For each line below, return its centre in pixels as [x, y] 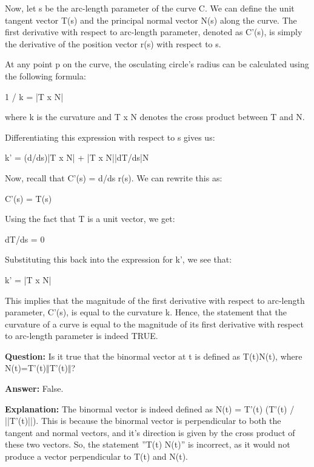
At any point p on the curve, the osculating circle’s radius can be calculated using [157, 64]
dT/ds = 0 [25, 239]
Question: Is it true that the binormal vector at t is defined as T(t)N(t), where [154, 356]
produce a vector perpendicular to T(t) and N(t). [96, 456]
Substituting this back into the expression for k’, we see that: [119, 259]
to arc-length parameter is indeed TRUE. [82, 336]
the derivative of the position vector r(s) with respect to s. [113, 43]
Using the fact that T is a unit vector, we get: [90, 219]
